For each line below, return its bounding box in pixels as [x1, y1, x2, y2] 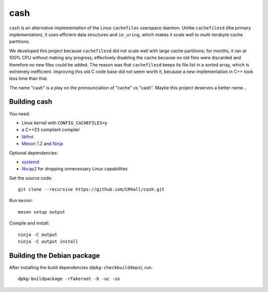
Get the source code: [9, 175, 53, 181]
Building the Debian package [9, 251, 100, 260]
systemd [21, 159, 40, 165]
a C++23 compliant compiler [21, 127, 80, 133]
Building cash [9, 97, 53, 106]
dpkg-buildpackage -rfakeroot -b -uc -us [18, 276, 120, 282]
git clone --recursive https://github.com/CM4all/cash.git [18, 187, 165, 192]
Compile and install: [9, 220, 50, 226]
